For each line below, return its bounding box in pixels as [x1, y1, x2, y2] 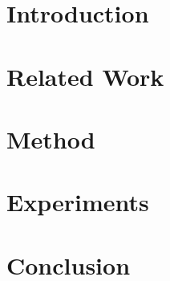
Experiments [6, 185, 149, 218]
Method [6, 122, 95, 155]
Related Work [6, 59, 164, 92]
